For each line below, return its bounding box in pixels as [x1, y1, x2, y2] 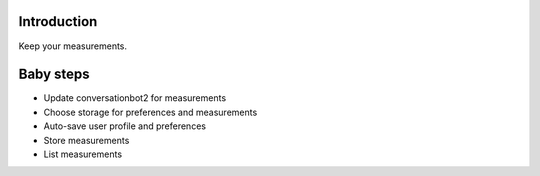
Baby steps [18, 66, 90, 83]
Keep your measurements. [18, 40, 128, 52]
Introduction [18, 13, 98, 30]
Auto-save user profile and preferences [43, 120, 207, 132]
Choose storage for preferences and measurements [43, 106, 258, 118]
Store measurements [43, 134, 130, 146]
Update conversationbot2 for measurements [43, 92, 227, 104]
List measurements [43, 148, 123, 160]
